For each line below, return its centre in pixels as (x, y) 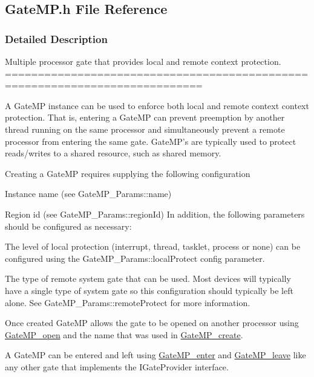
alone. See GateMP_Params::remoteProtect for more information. (128, 302)
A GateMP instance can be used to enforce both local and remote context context (157, 105)
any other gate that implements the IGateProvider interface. (117, 366)
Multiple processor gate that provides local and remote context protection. (143, 61)
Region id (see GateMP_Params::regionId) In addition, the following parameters (155, 214)
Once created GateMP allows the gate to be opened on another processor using (152, 323)
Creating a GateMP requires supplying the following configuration (128, 173)
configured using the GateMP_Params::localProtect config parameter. (135, 258)
